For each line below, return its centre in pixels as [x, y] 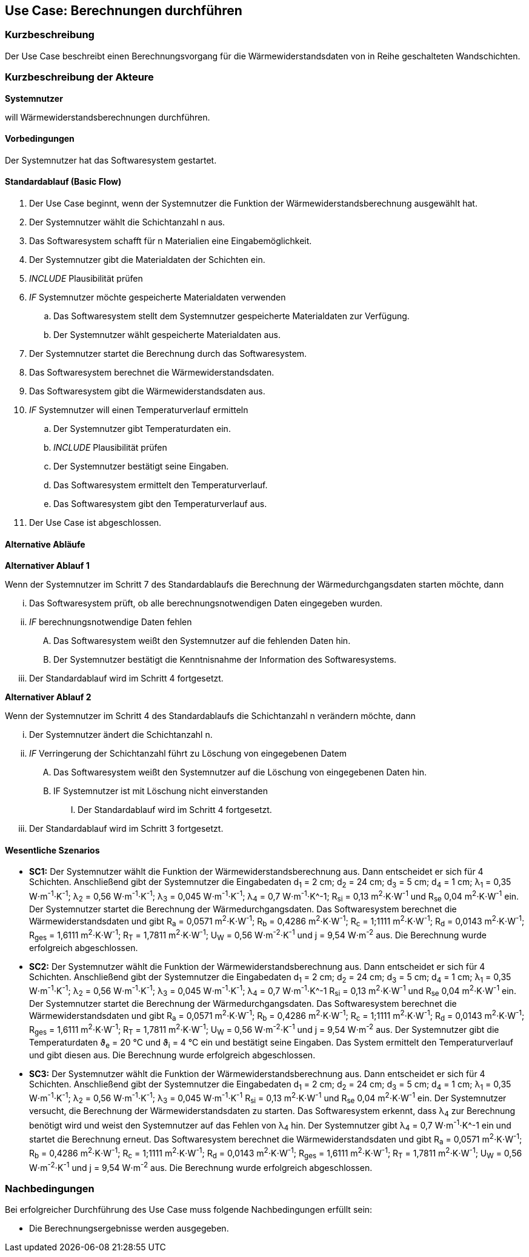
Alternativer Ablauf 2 [48, 697]
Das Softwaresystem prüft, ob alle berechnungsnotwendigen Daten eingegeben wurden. [206, 603]
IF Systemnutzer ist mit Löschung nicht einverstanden [161, 791]
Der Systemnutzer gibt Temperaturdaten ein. [142, 428]
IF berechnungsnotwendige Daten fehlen [111, 622]
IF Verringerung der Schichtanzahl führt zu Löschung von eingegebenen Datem [188, 754]
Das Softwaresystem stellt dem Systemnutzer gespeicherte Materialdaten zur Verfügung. [231, 316]
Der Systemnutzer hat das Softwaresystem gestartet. [111, 160]
